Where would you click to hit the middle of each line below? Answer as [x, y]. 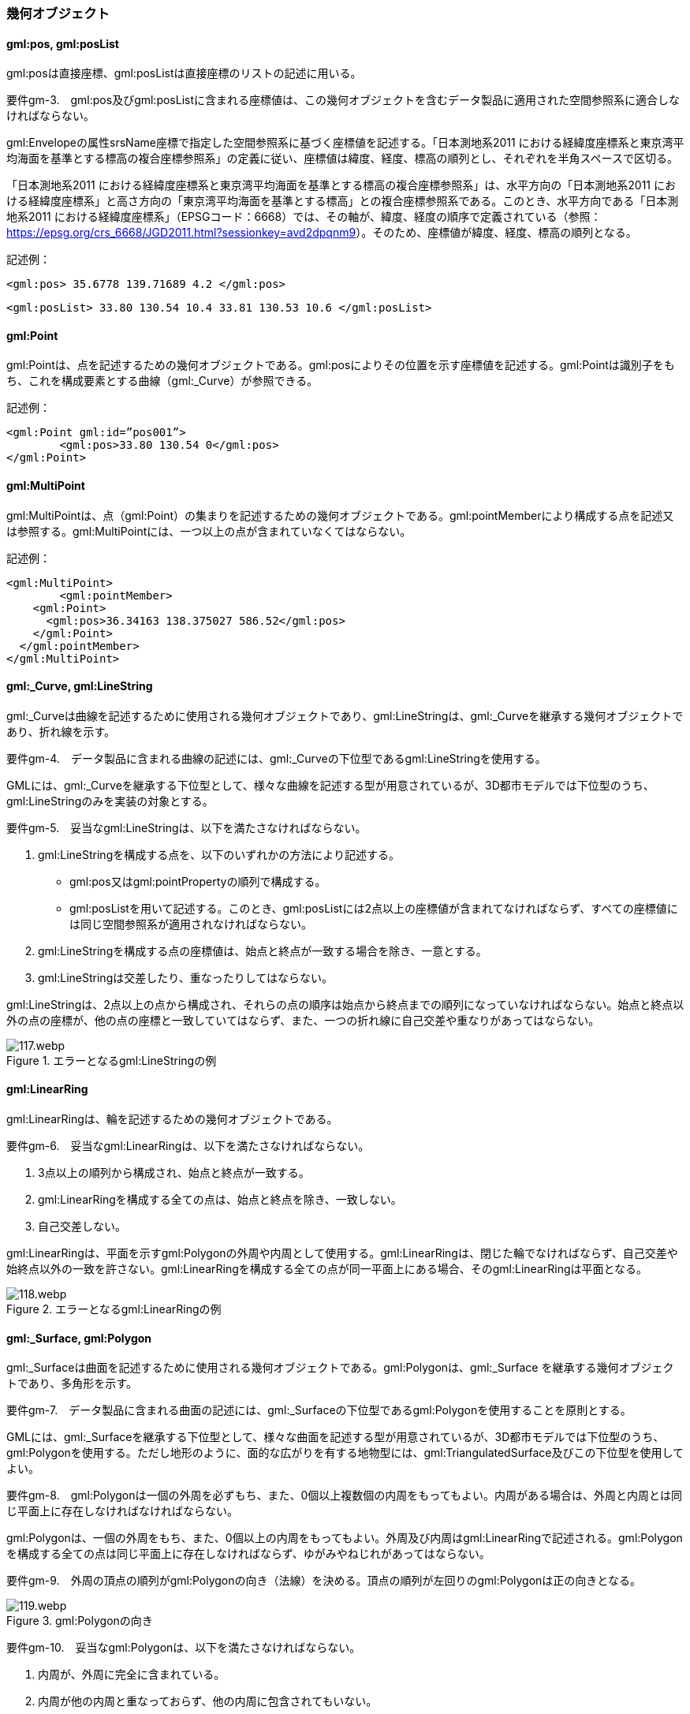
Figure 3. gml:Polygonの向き [80, 1621]
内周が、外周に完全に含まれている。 [132, 1675]
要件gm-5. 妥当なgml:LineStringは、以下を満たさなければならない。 [186, 827]
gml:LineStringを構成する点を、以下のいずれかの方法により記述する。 [219, 854]
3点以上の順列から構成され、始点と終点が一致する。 [174, 1173]
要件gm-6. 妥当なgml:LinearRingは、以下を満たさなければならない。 [188, 1146]
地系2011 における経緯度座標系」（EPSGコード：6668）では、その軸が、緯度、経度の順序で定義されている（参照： [304, 217]
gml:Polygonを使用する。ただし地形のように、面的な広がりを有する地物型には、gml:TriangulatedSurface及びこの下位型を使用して [345, 1453]
